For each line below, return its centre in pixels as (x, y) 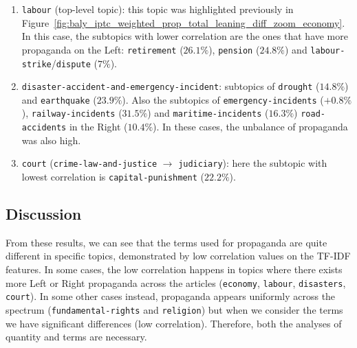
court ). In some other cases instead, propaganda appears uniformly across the (171, 296)
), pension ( (234, 49)
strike (36, 64)
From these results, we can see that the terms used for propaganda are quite (166, 242)
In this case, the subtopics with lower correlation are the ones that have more (185, 36)
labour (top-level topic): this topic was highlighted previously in (158, 9)
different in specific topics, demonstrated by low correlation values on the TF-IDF (178, 256)
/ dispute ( (74, 63)
